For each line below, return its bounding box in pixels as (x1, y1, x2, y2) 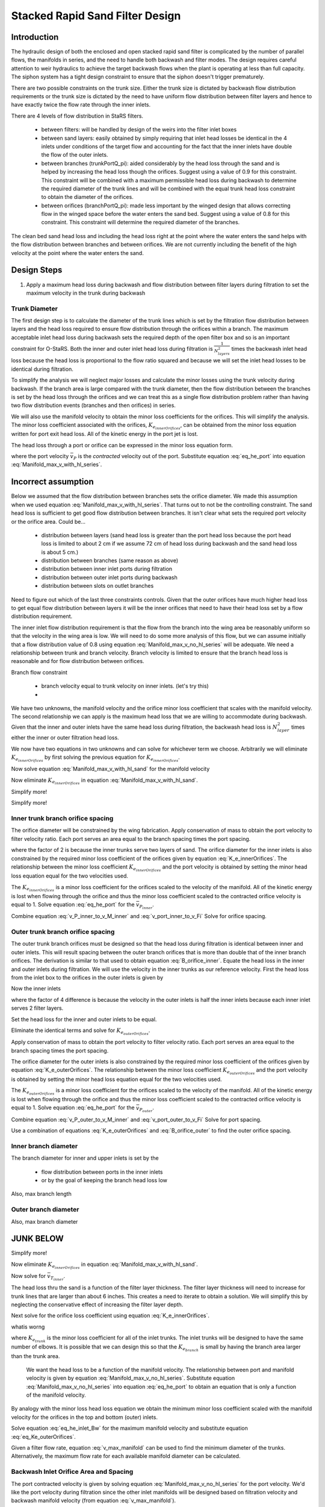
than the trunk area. (11, 1352, 60, 1359)
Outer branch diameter (11, 1206, 79, 1214)
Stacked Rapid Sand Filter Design (11, 9, 181, 22)
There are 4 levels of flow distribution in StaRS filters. (11, 112, 144, 119)
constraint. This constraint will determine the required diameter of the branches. (41, 219, 240, 226)
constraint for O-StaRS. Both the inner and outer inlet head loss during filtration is (11, 345, 213, 352)
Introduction (11, 32, 59, 42)
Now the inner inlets (11, 985, 61, 992)
